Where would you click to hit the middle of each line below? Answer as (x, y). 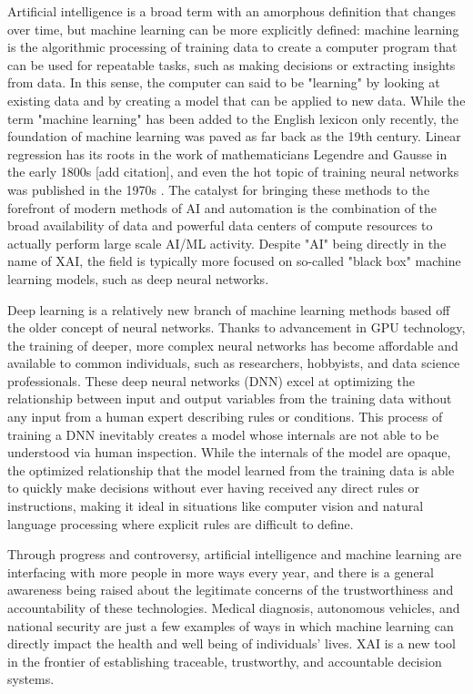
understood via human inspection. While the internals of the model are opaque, (229, 452)
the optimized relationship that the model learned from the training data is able (231, 469)
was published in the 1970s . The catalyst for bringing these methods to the (219, 189)
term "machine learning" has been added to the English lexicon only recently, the (233, 118)
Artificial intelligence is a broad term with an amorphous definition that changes (232, 11)
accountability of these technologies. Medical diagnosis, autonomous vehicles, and (234, 607)
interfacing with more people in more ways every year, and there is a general (221, 572)
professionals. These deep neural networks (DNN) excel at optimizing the (211, 380)
